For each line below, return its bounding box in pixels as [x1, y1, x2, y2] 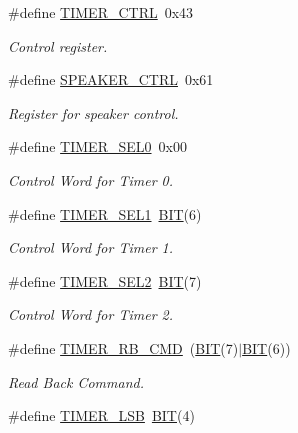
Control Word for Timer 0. [8, 169, 174, 190]
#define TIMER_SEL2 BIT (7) [8, 270, 202, 291]
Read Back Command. [8, 371, 144, 392]
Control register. [8, 35, 108, 56]
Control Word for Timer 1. [8, 237, 174, 258]
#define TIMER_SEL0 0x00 [8, 136, 187, 157]
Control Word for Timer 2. [8, 304, 174, 325]
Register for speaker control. [8, 102, 179, 123]
